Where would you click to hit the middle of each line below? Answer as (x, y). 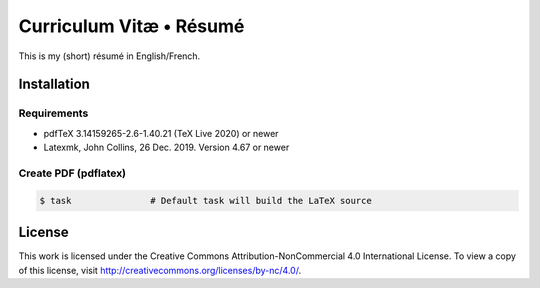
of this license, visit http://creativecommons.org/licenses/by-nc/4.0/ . (160, 270)
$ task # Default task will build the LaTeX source (205, 200)
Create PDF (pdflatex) (72, 173)
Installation (54, 84)
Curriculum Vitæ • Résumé (131, 26)
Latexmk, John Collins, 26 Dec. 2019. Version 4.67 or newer (166, 147)
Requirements (53, 113)
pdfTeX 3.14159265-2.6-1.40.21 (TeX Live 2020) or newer (161, 133)
